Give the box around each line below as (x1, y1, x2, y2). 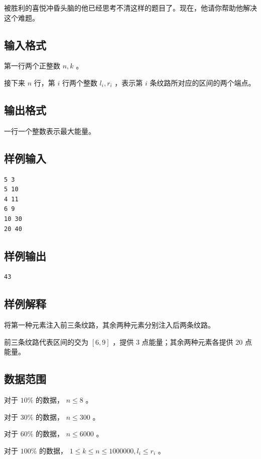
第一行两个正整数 (4, 60, 60, 71)
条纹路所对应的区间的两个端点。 (150, 77, 255, 88)
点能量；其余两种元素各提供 (142, 336, 233, 347)
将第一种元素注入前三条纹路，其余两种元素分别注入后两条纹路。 (4, 320, 215, 330)
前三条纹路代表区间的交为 (4, 336, 88, 347)
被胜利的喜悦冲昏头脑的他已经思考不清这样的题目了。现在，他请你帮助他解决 (4, 3, 257, 13)
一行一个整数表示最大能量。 (4, 125, 95, 136)
